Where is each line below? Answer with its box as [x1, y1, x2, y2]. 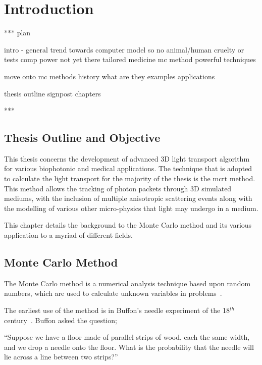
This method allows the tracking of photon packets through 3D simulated [4, 183, 232, 193]
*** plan [4, 27, 31, 38]
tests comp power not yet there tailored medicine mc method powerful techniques [4, 54, 256, 65]
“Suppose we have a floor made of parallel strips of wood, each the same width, [4, 332, 250, 342]
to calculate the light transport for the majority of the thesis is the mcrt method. [4, 173, 255, 184]
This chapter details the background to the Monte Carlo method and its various [4, 220, 252, 230]
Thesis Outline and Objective [4, 130, 161, 145]
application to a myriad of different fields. [4, 230, 133, 240]
